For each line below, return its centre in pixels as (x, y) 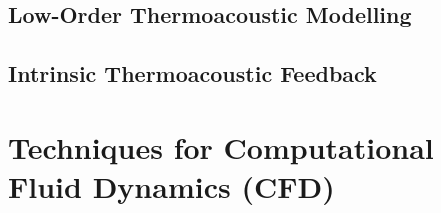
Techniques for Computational (221, 146)
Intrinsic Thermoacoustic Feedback (192, 73)
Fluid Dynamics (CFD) (171, 185)
